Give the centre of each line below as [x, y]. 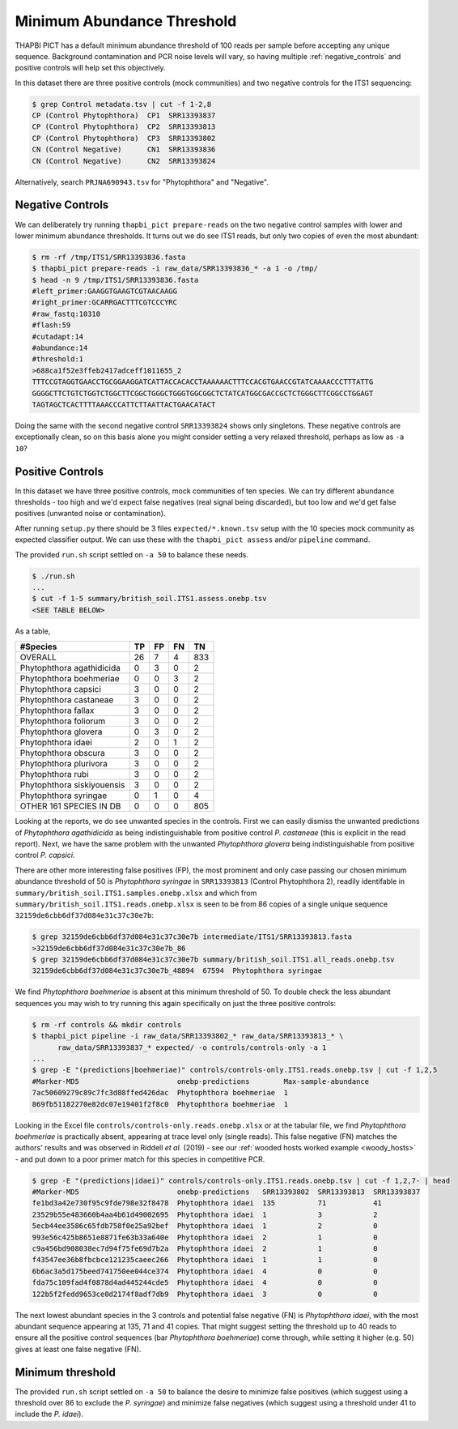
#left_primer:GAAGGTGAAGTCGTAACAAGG [105, 291]
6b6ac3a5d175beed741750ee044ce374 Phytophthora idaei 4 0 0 [205, 1271]
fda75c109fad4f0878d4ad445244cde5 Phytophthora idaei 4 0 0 [205, 1283]
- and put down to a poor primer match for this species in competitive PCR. [140, 1159]
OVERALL [38, 658]
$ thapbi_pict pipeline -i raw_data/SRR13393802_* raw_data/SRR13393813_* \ [188, 1036]
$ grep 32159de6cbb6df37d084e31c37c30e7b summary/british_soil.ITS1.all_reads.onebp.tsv [214, 960]
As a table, [33, 631]
